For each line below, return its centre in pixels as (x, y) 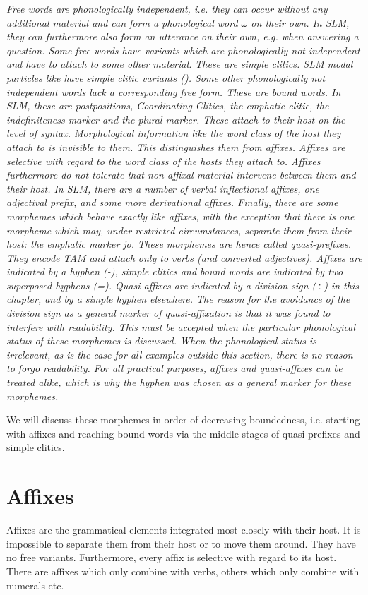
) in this (341, 285)
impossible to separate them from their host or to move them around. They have (181, 543)
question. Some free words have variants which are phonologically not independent (183, 50)
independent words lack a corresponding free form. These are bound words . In (174, 91)
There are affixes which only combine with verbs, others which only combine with (183, 571)
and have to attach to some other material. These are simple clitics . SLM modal (180, 64)
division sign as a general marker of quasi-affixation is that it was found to (168, 313)
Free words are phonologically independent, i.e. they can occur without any (167, 8)
